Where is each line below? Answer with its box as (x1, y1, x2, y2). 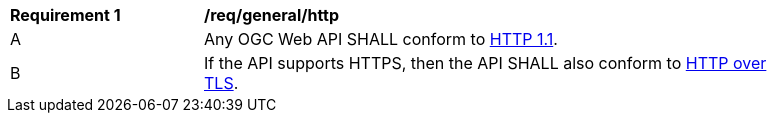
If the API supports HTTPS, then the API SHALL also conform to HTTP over (204, 53, 767, 73)
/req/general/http (204, 5, 340, 25)
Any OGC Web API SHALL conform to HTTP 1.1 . (204, 29, 558, 49)
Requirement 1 (10, 5, 121, 25)
